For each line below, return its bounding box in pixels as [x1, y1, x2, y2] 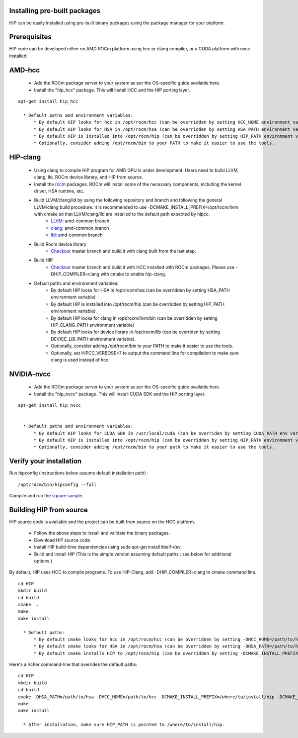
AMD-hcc [9, 66, 40, 74]
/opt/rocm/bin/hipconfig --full [18, 481, 97, 487]
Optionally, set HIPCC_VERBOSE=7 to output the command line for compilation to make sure [51, 350, 239, 356]
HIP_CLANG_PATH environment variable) [51, 322, 135, 328]
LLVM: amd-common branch [51, 218, 110, 224]
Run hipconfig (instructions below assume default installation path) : [9, 470, 149, 476]
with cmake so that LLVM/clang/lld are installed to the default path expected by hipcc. [34, 211, 210, 217]
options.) [34, 557, 53, 564]
